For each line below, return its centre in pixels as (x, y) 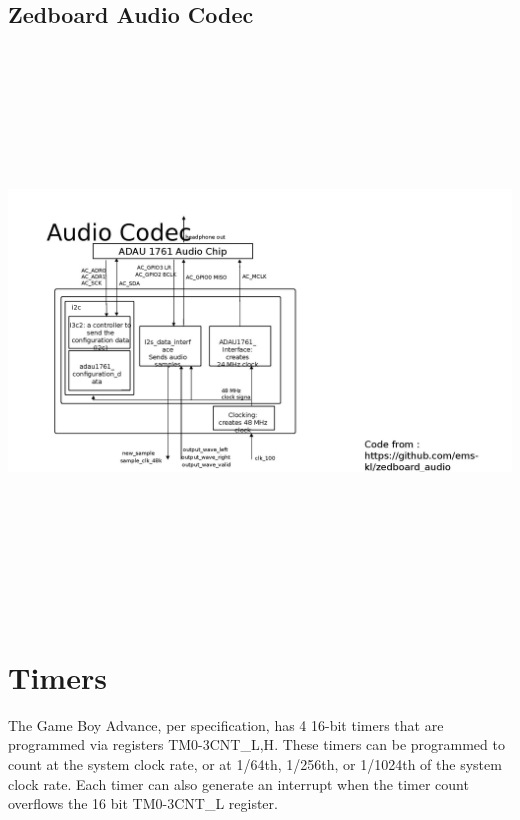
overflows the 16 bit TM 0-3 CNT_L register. (143, 803)
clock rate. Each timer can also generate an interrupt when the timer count (238, 783)
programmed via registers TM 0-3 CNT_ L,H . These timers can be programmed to (256, 744)
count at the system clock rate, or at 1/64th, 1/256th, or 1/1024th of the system (255, 764)
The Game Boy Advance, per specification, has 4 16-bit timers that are (226, 724)
